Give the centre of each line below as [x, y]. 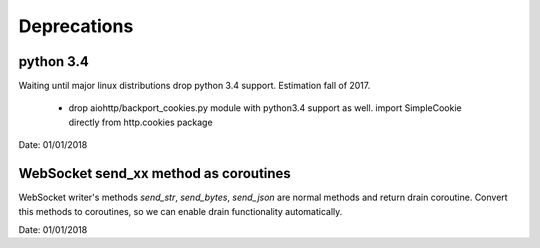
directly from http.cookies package [141, 122]
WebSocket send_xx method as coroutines [155, 173]
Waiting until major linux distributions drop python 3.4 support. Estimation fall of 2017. [194, 86]
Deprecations [76, 26]
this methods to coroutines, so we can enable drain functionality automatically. [180, 211]
